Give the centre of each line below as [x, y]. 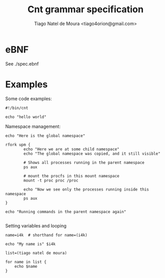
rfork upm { [18, 145]
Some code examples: [29, 99]
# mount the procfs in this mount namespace [72, 176]
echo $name [26, 266]
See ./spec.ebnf [22, 64]
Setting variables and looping [36, 225]
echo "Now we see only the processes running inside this [86, 189]
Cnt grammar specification [86, 9]
